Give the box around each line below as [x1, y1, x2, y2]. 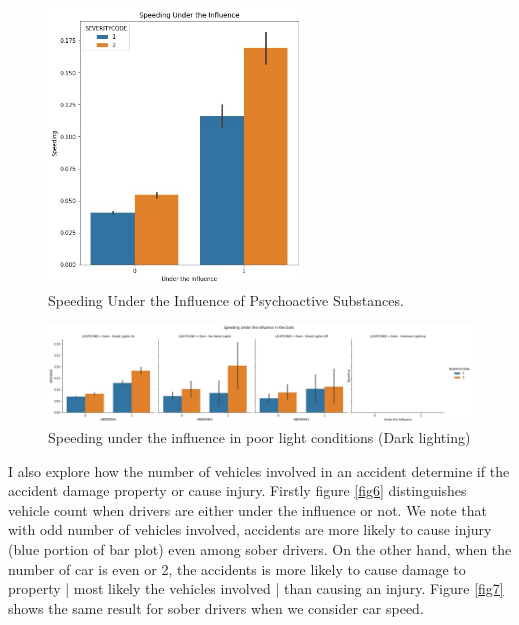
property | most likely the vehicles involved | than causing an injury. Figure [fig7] [8, 578, 504, 599]
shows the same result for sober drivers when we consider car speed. [8, 597, 424, 618]
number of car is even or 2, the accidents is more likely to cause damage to [8, 558, 466, 579]
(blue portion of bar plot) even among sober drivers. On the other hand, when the [8, 539, 512, 560]
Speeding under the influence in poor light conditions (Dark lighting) [48, 427, 471, 448]
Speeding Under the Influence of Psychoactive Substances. [48, 289, 404, 310]
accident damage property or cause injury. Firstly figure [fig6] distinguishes [8, 480, 467, 501]
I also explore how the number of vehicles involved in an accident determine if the [8, 460, 510, 481]
